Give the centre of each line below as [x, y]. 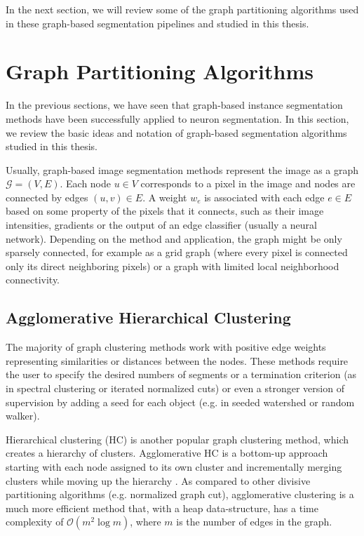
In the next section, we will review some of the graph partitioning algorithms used [182, 9]
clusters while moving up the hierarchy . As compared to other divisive [158, 480]
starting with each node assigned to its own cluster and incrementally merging [174, 466]
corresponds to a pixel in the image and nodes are [248, 183]
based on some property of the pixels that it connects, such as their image [165, 211]
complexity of [35, 522]
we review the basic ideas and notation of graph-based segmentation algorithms [176, 132]
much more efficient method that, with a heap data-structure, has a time [162, 508]
